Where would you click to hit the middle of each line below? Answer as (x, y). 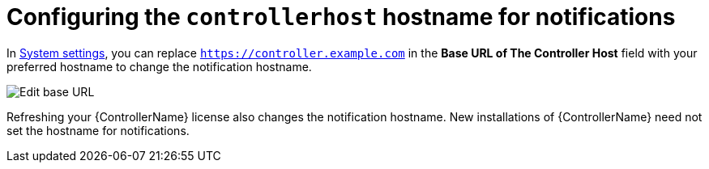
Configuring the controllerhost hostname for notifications (341, 17)
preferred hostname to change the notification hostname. (159, 66)
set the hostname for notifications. (98, 130)
